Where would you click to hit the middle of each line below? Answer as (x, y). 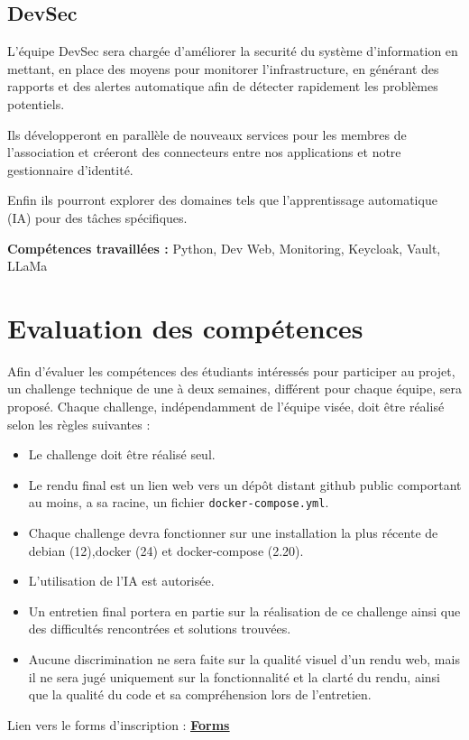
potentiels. (36, 103)
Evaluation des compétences (185, 327)
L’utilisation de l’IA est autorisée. (121, 581)
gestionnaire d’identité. (70, 169)
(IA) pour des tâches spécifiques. (97, 217)
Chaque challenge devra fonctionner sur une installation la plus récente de (233, 533)
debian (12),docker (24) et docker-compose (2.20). (166, 550)
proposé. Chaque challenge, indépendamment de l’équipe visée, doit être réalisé (226, 407)
